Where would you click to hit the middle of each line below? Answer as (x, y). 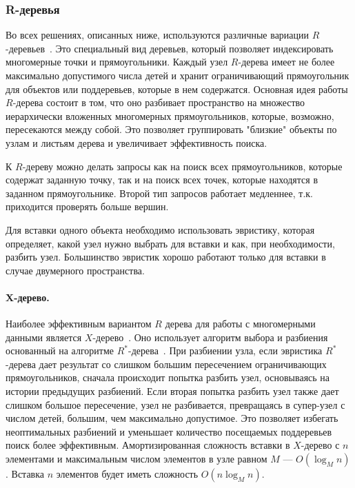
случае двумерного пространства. (75, 270)
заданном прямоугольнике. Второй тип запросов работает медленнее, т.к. (159, 193)
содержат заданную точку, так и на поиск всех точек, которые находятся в (162, 180)
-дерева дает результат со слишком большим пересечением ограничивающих (166, 364)
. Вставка (25, 474)
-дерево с (320, 445)
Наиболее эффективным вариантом (79, 324)
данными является (44, 337)
